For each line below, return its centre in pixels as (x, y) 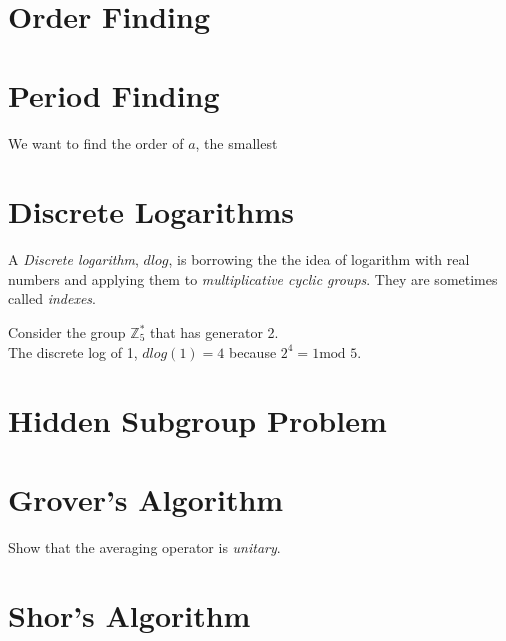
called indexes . (52, 298)
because (253, 351)
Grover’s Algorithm (146, 498)
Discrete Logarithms (151, 211)
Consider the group (67, 332)
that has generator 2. (214, 332)
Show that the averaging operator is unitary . (144, 546)
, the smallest (236, 142)
